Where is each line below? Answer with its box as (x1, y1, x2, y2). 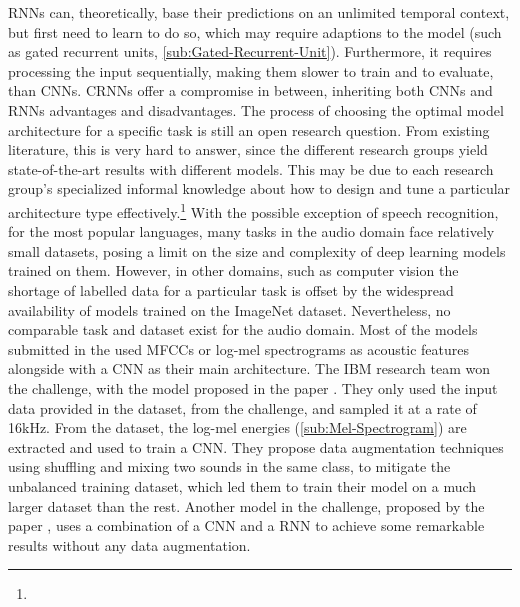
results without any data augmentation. (8, 534, 251, 555)
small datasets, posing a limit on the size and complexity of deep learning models (8, 240, 506, 261)
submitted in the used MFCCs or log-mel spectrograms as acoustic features (8, 338, 469, 359)
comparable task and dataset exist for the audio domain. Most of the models (8, 319, 478, 340)
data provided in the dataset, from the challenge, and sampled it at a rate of (8, 397, 477, 418)
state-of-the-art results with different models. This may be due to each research (8, 158, 494, 179)
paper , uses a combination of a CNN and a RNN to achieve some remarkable (8, 515, 485, 536)
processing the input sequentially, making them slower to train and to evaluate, (8, 60, 494, 81)
